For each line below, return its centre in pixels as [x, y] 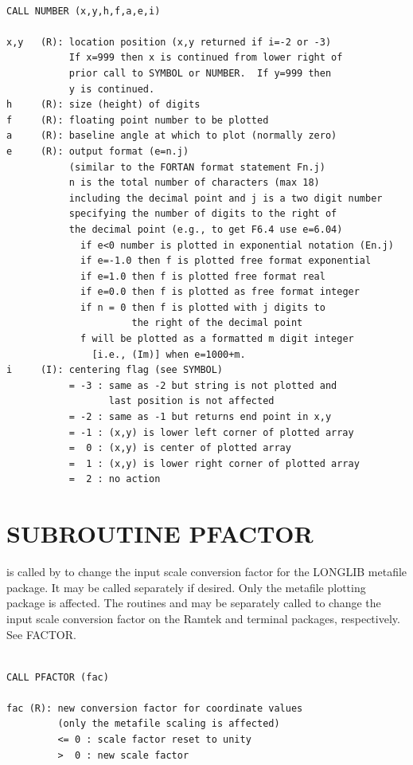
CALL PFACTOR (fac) [58, 677]
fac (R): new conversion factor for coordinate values [155, 708]
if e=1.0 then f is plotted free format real [203, 276]
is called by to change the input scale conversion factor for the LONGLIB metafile [207, 572]
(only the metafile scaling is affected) [169, 724]
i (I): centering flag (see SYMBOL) [115, 370]
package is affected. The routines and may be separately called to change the [194, 603]
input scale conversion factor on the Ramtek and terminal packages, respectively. [203, 618]
